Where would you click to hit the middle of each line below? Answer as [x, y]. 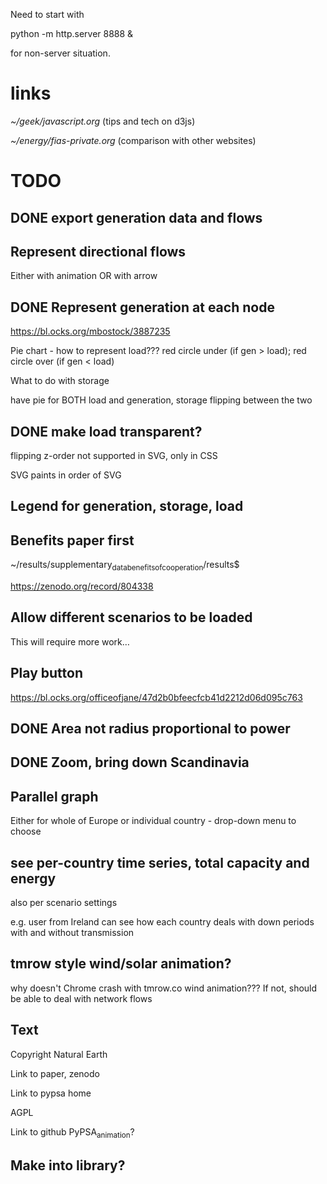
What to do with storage [60, 381]
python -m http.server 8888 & [72, 33]
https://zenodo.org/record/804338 [82, 586]
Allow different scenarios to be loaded [131, 617]
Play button [46, 673]
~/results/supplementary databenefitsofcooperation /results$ [125, 566]
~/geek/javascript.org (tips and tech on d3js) [103, 121]
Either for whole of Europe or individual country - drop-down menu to [153, 821]
